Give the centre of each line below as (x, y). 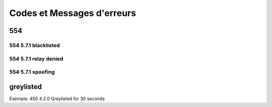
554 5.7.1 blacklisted (35, 45)
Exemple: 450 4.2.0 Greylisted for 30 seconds (57, 98)
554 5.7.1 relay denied (36, 58)
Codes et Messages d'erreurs (73, 13)
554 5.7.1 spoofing (32, 72)
